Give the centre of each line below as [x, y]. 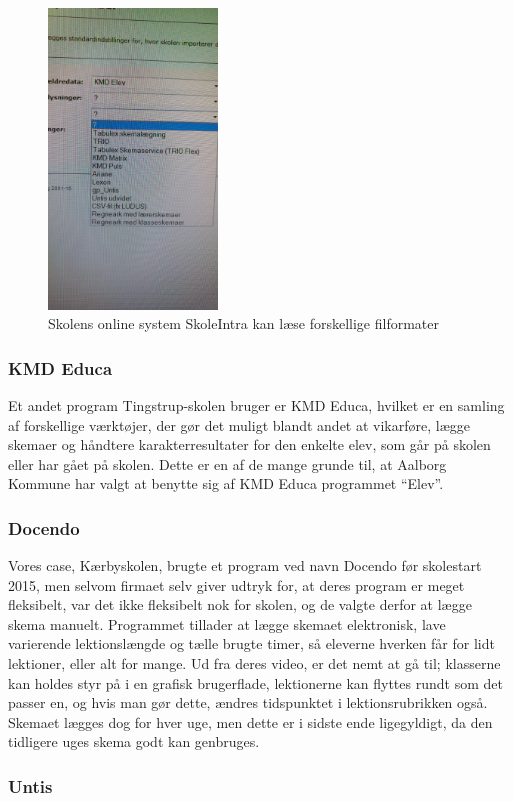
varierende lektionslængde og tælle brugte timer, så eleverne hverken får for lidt [251, 643]
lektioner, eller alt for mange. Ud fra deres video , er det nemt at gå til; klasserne [254, 663]
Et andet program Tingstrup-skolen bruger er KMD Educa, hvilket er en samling [256, 404]
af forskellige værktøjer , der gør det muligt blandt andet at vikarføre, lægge [239, 424]
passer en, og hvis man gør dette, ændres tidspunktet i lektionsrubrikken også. [248, 702]
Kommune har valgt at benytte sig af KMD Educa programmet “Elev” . [226, 483]
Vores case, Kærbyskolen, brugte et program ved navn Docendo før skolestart [245, 565]
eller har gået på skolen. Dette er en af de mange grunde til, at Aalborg [227, 463]
